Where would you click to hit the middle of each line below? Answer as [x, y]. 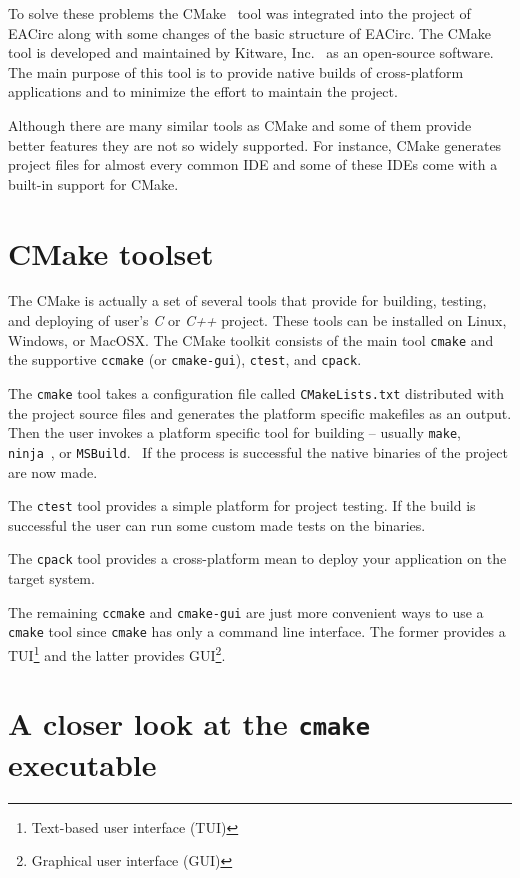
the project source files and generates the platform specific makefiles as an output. [260, 412]
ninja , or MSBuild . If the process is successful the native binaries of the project [258, 451]
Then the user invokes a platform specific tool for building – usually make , [234, 432]
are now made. [53, 471]
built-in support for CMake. [93, 183]
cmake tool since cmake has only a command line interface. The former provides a [257, 631]
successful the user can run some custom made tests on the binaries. [217, 524]
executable [82, 763]
